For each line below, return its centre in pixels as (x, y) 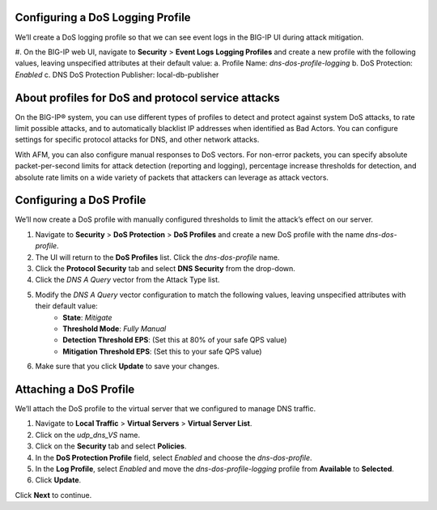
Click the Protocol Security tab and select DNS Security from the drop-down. (165, 269)
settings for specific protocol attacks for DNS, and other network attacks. (137, 140)
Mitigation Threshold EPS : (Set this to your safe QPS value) (162, 351)
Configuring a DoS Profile (81, 200)
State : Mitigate (87, 317)
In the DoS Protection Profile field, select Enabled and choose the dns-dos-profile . (174, 457)
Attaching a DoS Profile (75, 389)
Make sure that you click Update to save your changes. (127, 366)
